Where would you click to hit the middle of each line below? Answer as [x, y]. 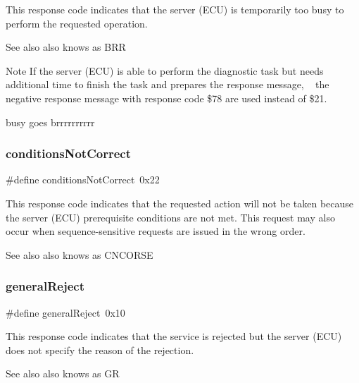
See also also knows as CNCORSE [80, 254]
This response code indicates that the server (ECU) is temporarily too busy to [175, 9]
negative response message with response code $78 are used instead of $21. [166, 98]
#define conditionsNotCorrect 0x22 [83, 180]
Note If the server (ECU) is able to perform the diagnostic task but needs [165, 70]
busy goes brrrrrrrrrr [50, 122]
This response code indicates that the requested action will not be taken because [180, 203]
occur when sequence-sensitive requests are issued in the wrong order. [156, 231]
